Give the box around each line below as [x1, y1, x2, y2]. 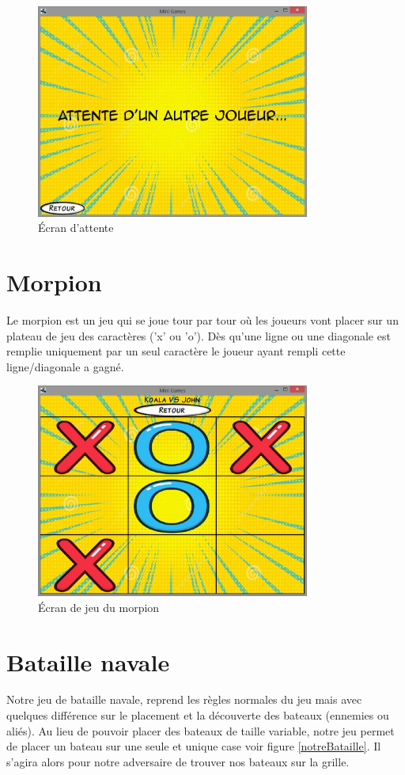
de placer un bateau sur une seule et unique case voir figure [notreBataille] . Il [6, 738, 381, 754]
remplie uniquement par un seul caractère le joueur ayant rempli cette [6, 343, 346, 359]
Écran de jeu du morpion [38, 598, 160, 615]
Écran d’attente [38, 219, 114, 236]
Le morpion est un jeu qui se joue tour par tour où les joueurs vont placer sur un [6, 312, 399, 329]
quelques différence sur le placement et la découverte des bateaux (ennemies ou [6, 707, 389, 724]
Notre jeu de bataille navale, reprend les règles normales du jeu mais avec [6, 691, 362, 708]
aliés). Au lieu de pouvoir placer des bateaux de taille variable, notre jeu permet [6, 722, 395, 739]
